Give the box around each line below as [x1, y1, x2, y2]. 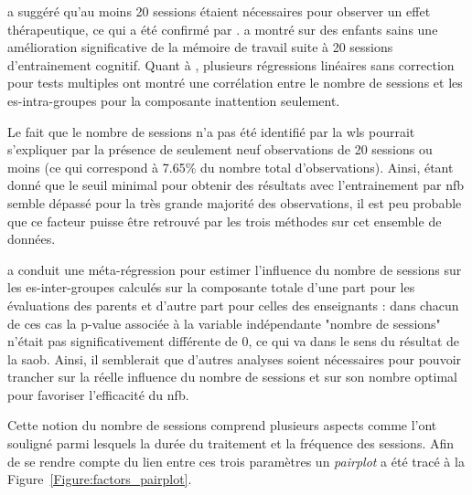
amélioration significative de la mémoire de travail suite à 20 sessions [7, 37, 393, 57]
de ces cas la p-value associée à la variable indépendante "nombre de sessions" [7, 313, 441, 332]
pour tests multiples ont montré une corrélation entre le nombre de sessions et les [7, 73, 463, 92]
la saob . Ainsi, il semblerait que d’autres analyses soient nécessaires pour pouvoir [7, 349, 462, 368]
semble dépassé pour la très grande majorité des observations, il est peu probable [7, 193, 462, 212]
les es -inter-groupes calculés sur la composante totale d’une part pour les [7, 278, 415, 297]
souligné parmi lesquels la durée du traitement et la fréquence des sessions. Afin [7, 434, 455, 453]
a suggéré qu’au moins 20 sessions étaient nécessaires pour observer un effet [7, 2, 431, 20]
